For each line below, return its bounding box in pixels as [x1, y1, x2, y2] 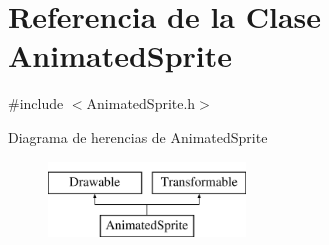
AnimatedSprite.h [86, 93, 196, 114]
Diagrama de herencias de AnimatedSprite [8, 126, 268, 147]
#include [8, 93, 64, 114]
